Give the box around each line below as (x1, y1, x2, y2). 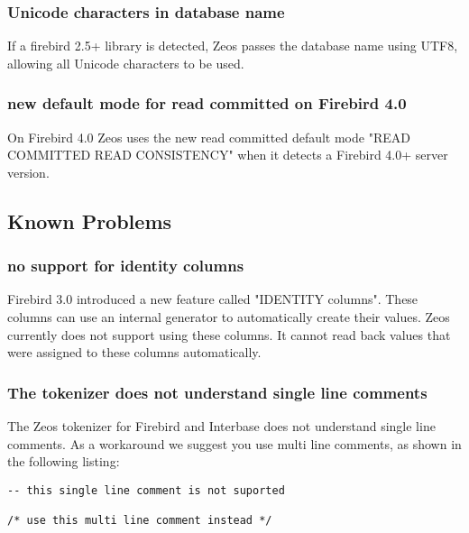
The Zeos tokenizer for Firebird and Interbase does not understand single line (7, 417, 436, 435)
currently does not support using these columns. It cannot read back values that (7, 325, 451, 344)
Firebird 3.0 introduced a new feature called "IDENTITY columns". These (7, 289, 418, 308)
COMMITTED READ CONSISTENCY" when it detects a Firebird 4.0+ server (7, 145, 448, 164)
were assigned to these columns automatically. (7, 343, 262, 362)
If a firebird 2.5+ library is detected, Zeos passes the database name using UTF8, (7, 36, 458, 55)
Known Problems (7, 207, 172, 234)
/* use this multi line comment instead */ (7, 514, 272, 528)
